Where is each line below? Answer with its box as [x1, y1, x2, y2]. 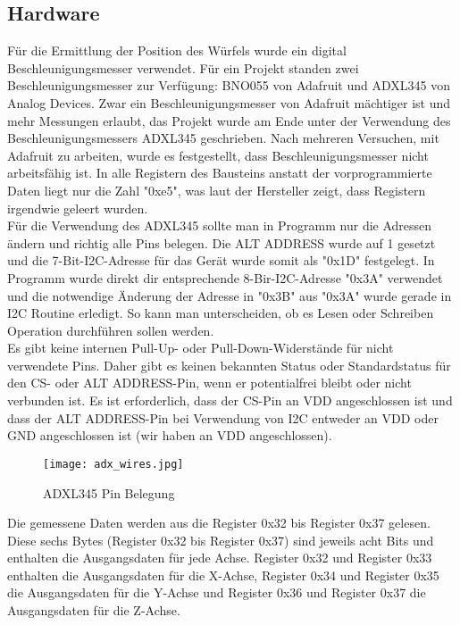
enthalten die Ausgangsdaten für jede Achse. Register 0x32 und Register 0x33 [7, 548, 432, 567]
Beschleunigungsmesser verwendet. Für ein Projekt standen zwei [7, 58, 359, 77]
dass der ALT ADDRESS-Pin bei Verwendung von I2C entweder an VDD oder [7, 408, 439, 427]
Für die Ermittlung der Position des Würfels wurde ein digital [7, 41, 347, 60]
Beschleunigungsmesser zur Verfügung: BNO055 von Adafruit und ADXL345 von [7, 76, 450, 95]
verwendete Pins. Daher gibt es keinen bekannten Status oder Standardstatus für [7, 355, 451, 374]
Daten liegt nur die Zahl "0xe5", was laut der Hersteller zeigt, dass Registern [7, 180, 426, 199]
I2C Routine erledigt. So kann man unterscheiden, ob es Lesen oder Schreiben [7, 304, 434, 322]
